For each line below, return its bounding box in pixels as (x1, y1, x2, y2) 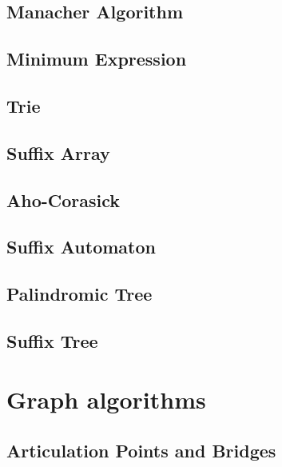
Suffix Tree (6, 328, 98, 353)
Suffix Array (6, 140, 110, 165)
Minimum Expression (6, 46, 187, 71)
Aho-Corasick (6, 187, 121, 212)
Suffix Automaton (6, 234, 156, 259)
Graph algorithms (6, 383, 206, 416)
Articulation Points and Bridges (6, 438, 276, 463)
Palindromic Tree (6, 281, 153, 306)
